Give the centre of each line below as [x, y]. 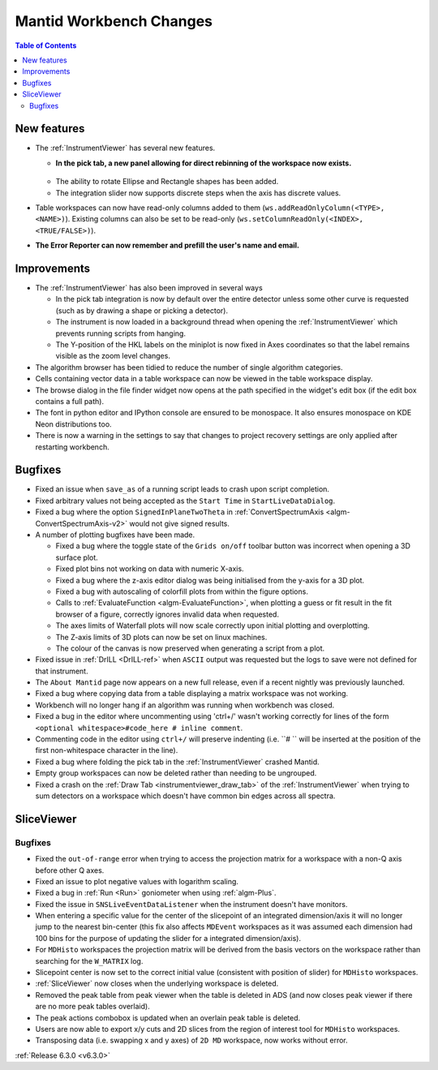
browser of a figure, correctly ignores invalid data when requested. [167, 614]
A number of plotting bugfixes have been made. [115, 535]
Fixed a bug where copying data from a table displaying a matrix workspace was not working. [192, 694]
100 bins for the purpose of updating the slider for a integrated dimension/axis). [168, 938]
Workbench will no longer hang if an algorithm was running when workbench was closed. [185, 705]
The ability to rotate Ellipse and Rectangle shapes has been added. [167, 182]
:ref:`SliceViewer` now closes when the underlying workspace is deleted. [157, 984]
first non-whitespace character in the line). [107, 750]
